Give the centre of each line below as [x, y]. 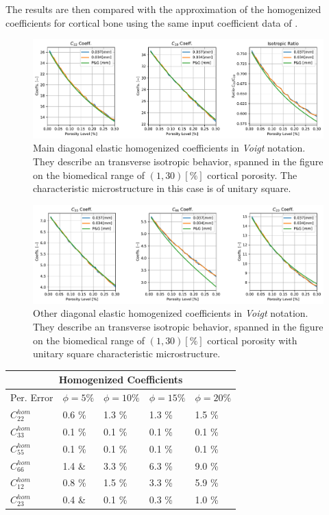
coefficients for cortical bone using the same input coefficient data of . [152, 22]
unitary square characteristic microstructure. [127, 354]
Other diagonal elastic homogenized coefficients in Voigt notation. [171, 313]
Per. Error [32, 397]
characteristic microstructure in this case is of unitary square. [162, 188]
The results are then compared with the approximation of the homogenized [163, 9]
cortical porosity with [252, 340]
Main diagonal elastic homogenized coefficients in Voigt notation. [169, 148]
